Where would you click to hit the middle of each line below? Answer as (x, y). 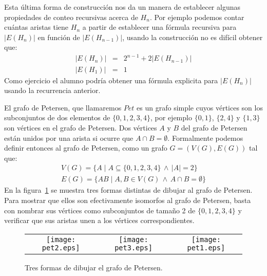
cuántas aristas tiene (36, 27)
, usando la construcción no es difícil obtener (193, 37)
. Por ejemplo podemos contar (197, 17)
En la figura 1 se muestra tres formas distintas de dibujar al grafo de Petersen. (128, 190)
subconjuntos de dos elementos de (57, 117)
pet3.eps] (133, 247)
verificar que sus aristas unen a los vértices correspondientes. (99, 220)
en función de (59, 37)
